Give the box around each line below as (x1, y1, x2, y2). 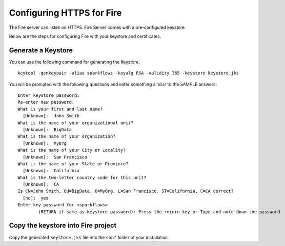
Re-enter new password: (18, 99, 75, 105)
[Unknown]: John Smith (22, 113, 80, 119)
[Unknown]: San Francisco (22, 154, 87, 160)
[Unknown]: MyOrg (22, 140, 67, 146)
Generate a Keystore (9, 46, 73, 54)
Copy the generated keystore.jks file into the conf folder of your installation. (9, 234, 169, 240)
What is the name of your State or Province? (18, 161, 129, 166)
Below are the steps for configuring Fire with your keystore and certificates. (9, 33, 161, 39)
